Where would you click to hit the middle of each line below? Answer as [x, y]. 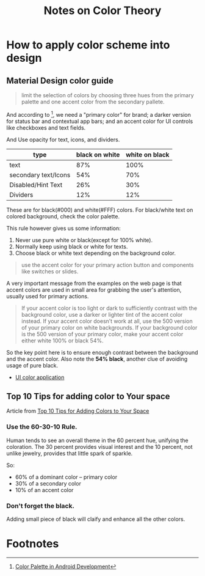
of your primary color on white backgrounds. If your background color [109, 327]
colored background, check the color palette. [63, 216]
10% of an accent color [44, 490]
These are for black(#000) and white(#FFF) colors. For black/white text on [100, 210]
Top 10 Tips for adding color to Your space [88, 397]
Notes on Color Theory [103, 11]
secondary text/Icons [40, 175]
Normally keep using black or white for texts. [71, 246]
